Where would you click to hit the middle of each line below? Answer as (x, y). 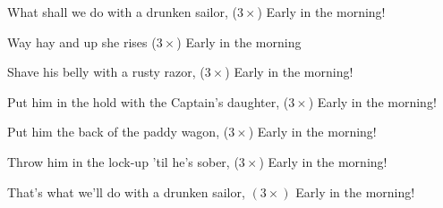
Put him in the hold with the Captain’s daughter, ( (148, 101)
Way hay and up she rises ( (82, 42)
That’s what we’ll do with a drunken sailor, (126, 191)
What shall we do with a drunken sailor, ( (122, 12)
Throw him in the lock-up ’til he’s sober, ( (123, 161)
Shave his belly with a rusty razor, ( (106, 72)
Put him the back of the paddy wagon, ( (118, 132)
